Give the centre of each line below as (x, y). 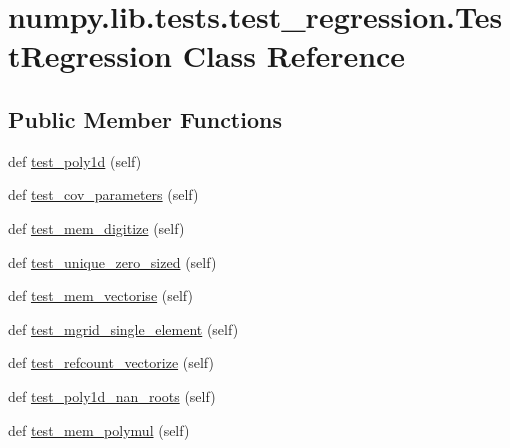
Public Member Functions (145, 118)
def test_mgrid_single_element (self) (123, 328)
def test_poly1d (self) (75, 160)
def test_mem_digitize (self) (96, 227)
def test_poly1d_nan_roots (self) (112, 395)
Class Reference (294, 55)
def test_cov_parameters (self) (103, 194)
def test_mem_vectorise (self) (100, 295)
